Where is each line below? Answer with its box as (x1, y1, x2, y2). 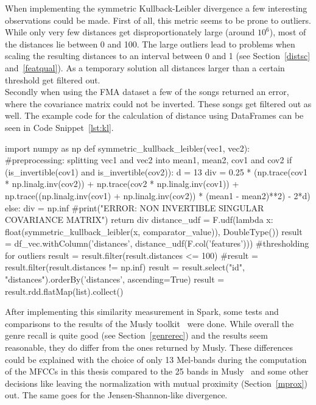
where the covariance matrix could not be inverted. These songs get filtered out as (5, 97, 312, 110)
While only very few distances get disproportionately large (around (5, 26, 255, 38)
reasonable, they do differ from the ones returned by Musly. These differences (5, 341, 293, 354)
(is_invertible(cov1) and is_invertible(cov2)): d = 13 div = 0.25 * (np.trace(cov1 (5, 165, 307, 178)
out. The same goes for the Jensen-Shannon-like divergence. (5, 389, 228, 401)
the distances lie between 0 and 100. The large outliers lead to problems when (5, 37, 295, 50)
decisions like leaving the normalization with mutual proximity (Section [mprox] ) (5, 376, 307, 389)
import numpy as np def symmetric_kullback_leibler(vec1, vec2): (5, 141, 250, 154)
